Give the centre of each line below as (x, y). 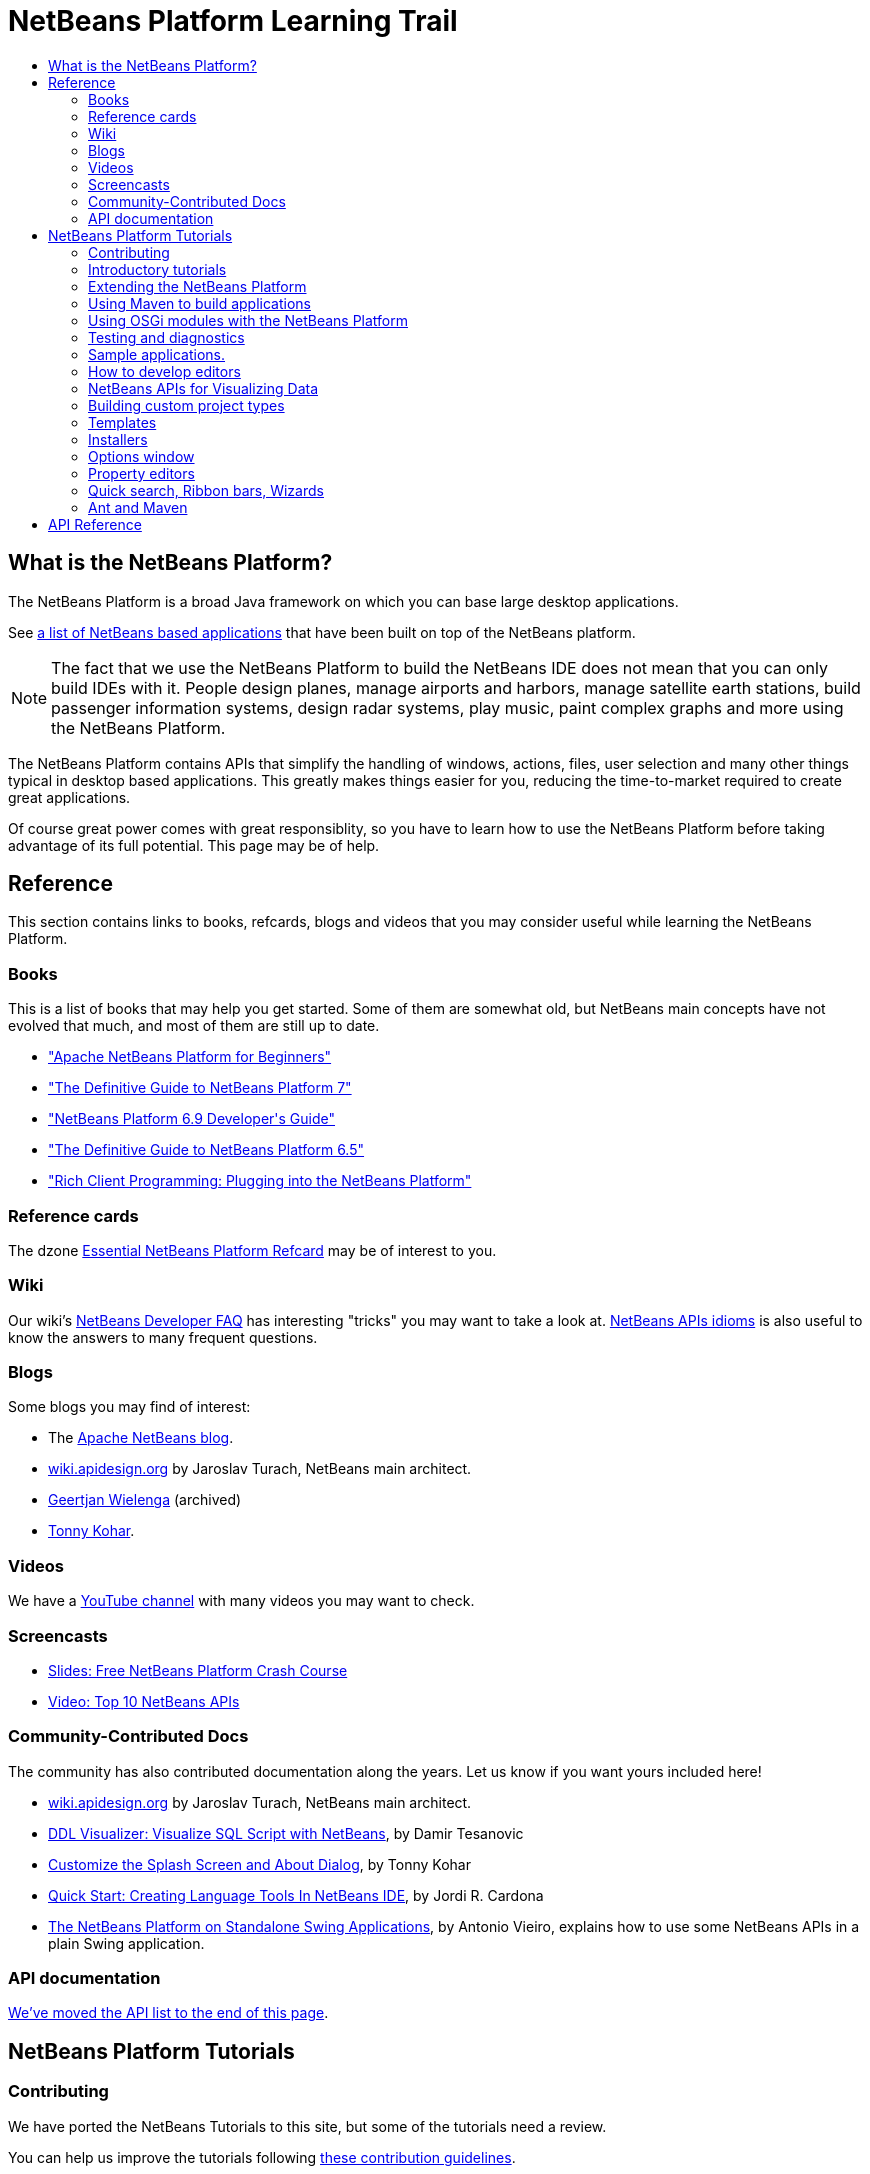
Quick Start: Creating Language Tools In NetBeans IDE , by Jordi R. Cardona (296, 1895)
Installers (118, 439)
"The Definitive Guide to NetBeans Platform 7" (200, 1088)
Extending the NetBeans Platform (197, 286)
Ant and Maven (138, 507)
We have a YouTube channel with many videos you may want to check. (241, 1601)
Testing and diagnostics (166, 337)
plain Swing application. (126, 1943)
